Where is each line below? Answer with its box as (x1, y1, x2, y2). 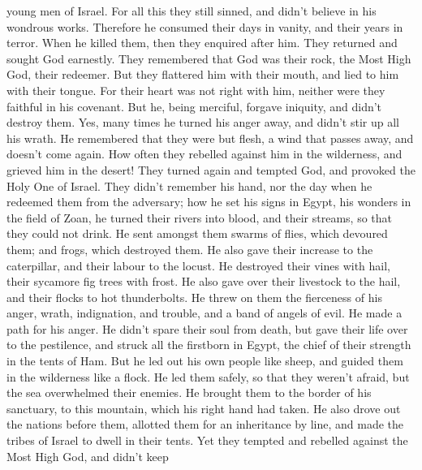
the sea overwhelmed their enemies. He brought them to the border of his (6, 384, 372, 401)
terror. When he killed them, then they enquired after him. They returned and (6, 34, 398, 51)
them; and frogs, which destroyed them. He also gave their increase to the (6, 240, 373, 257)
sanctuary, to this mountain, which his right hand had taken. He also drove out (6, 399, 401, 416)
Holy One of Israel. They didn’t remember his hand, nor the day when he (6, 177, 372, 194)
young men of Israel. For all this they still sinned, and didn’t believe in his (6, 2, 377, 19)
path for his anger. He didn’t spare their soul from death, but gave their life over (6, 320, 408, 337)
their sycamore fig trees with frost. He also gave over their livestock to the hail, (6, 273, 401, 290)
